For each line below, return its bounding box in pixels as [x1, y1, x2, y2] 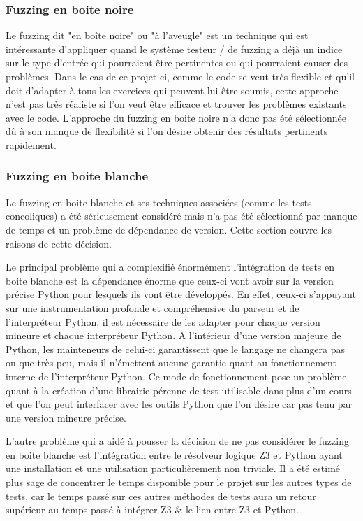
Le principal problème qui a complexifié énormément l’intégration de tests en [6, 259, 335, 274]
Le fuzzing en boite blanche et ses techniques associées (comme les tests [6, 194, 312, 209]
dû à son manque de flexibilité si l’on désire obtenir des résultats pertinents [6, 124, 328, 138]
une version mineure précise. [6, 410, 126, 424]
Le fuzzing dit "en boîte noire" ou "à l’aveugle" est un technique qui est [6, 28, 309, 43]
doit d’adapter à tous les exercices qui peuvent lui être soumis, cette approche [6, 83, 339, 97]
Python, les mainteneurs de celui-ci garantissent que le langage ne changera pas [6, 341, 345, 356]
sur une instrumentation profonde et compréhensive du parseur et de [6, 300, 299, 315]
